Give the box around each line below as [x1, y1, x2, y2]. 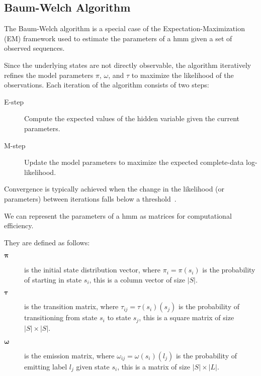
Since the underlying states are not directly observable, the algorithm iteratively [4, 59, 251, 70]
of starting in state [24, 274, 82, 285]
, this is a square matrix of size [139, 312, 234, 323]
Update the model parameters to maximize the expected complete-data [24, 157, 244, 167]
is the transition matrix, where [24, 301, 119, 312]
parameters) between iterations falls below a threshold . [4, 193, 177, 204]
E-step [4, 96, 24, 107]
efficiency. [4, 220, 34, 231]
